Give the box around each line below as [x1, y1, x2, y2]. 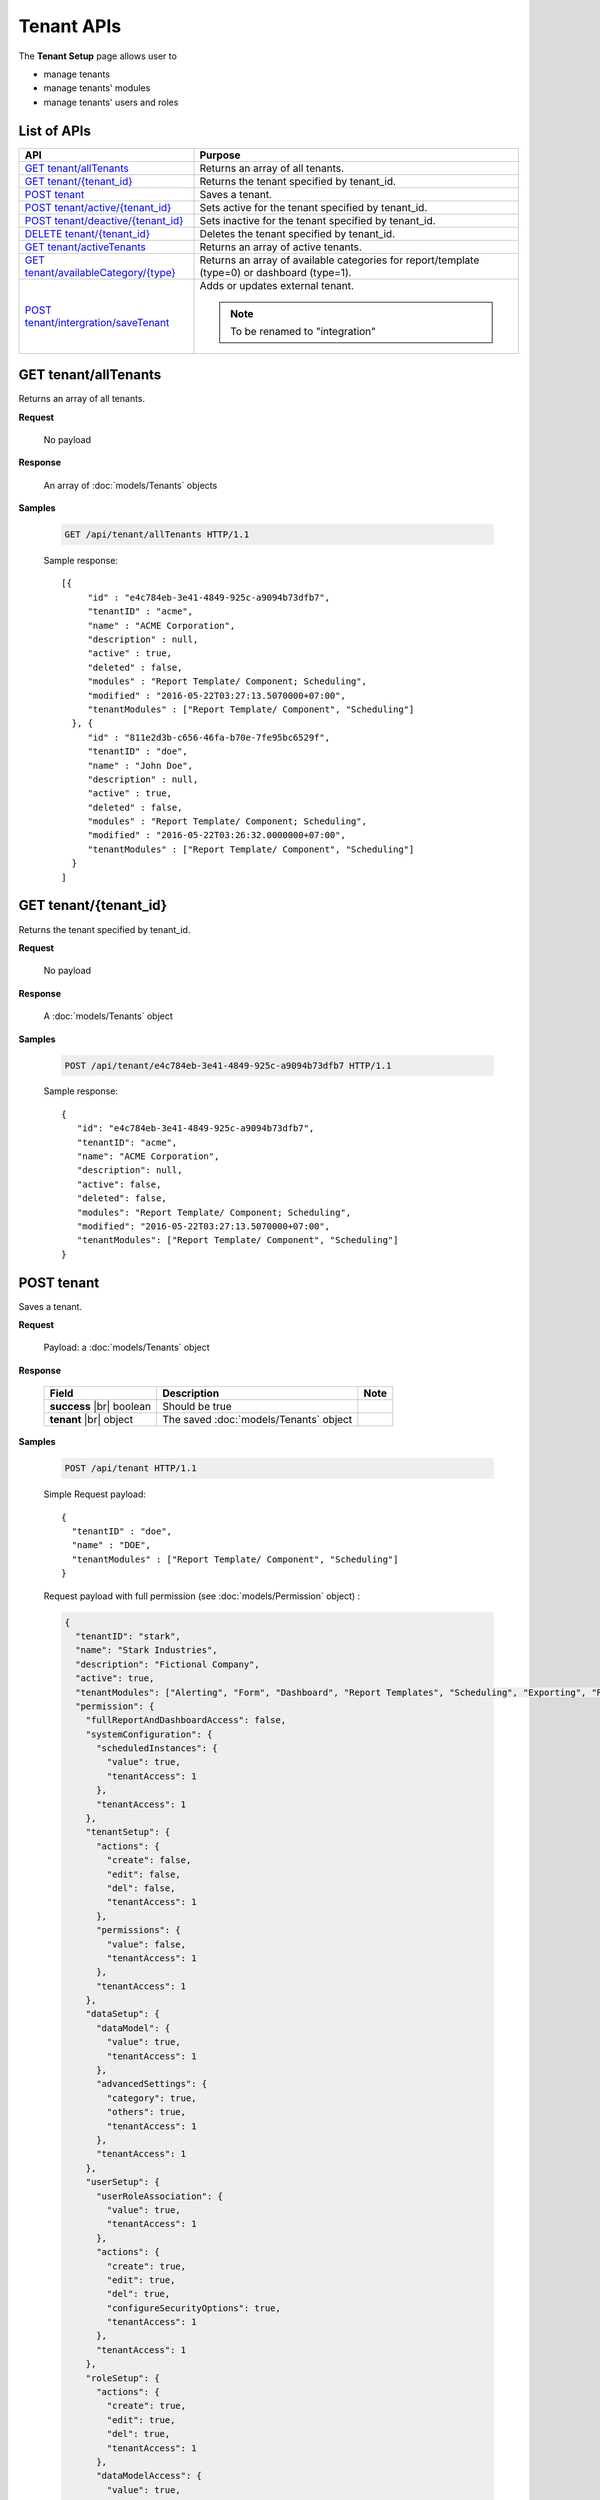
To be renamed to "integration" [230, 324, 377, 338]
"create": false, [106, 1855, 192, 1866]
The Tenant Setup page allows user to [18, 50, 177, 62]
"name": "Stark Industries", [75, 1645, 219, 1656]
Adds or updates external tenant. [199, 278, 355, 292]
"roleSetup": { [85, 2372, 160, 2384]
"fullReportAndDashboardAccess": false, [85, 1715, 287, 1726]
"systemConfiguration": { [85, 1728, 213, 1740]
